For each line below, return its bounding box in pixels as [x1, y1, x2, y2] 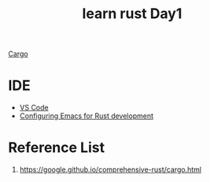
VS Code [19, 103, 49, 113]
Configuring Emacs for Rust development [19, 111, 154, 121]
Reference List [8, 139, 105, 157]
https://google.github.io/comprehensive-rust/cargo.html [19, 165, 202, 174]
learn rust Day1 [82, 5, 182, 23]
